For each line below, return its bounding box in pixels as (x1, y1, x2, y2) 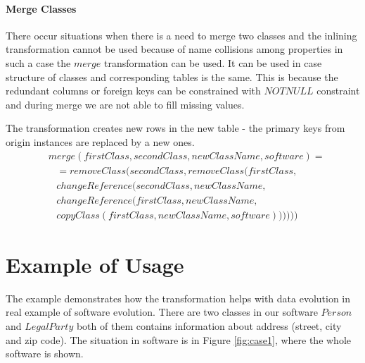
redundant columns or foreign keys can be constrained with (6, 83, 261, 98)
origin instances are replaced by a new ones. (6, 134, 195, 149)
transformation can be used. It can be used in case (103, 55, 322, 70)
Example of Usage (6, 250, 184, 278)
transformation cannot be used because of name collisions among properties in (6, 42, 343, 56)
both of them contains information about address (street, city (76, 319, 342, 333)
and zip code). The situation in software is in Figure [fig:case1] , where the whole (6, 332, 352, 347)
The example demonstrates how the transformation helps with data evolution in (6, 290, 351, 305)
